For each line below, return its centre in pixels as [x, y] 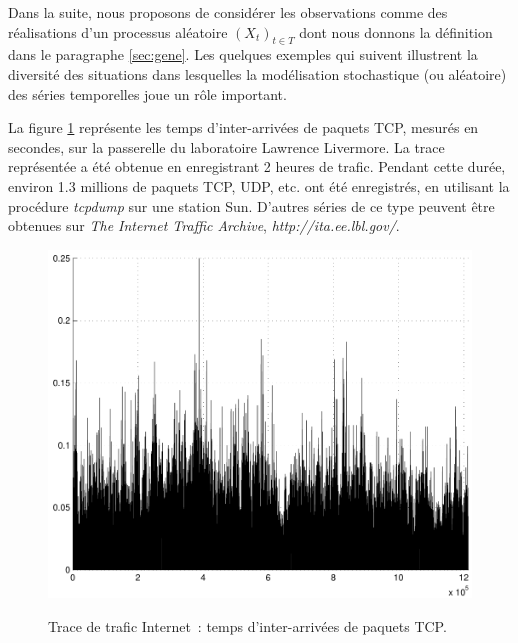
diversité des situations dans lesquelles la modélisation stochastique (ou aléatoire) [257, 73]
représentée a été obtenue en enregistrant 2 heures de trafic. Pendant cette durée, [257, 166]
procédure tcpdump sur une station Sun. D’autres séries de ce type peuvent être [251, 205]
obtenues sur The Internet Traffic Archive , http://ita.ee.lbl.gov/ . [204, 225]
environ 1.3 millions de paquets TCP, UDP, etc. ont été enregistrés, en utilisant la [259, 185]
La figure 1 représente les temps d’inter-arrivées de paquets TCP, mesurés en [243, 127]
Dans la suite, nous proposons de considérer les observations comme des [228, 12]
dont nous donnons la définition [396, 31]
